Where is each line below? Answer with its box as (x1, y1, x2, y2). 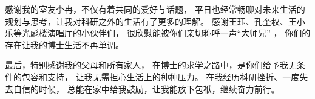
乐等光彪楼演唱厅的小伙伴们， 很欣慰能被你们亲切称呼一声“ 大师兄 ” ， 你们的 (5, 27, 311, 39)
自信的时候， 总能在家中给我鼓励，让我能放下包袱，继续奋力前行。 (13, 82, 280, 95)
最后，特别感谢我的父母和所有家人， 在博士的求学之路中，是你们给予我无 (5, 59, 297, 71)
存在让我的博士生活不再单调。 (5, 38, 124, 51)
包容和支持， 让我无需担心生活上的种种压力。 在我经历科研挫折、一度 (21, 70, 300, 83)
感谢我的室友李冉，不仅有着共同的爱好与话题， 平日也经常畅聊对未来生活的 (5, 3, 305, 15)
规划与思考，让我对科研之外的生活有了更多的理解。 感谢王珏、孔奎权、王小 (5, 14, 305, 27)
